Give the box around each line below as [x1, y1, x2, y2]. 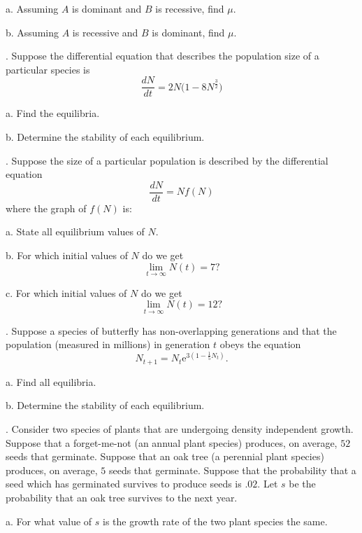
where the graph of [6, 200, 87, 215]
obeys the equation [219, 337, 301, 352]
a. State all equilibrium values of [6, 224, 145, 239]
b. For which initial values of [6, 248, 128, 263]
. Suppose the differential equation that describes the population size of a [6, 48, 319, 63]
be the [289, 476, 316, 491]
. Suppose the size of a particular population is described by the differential [6, 153, 328, 167]
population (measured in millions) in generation [6, 337, 210, 352]
